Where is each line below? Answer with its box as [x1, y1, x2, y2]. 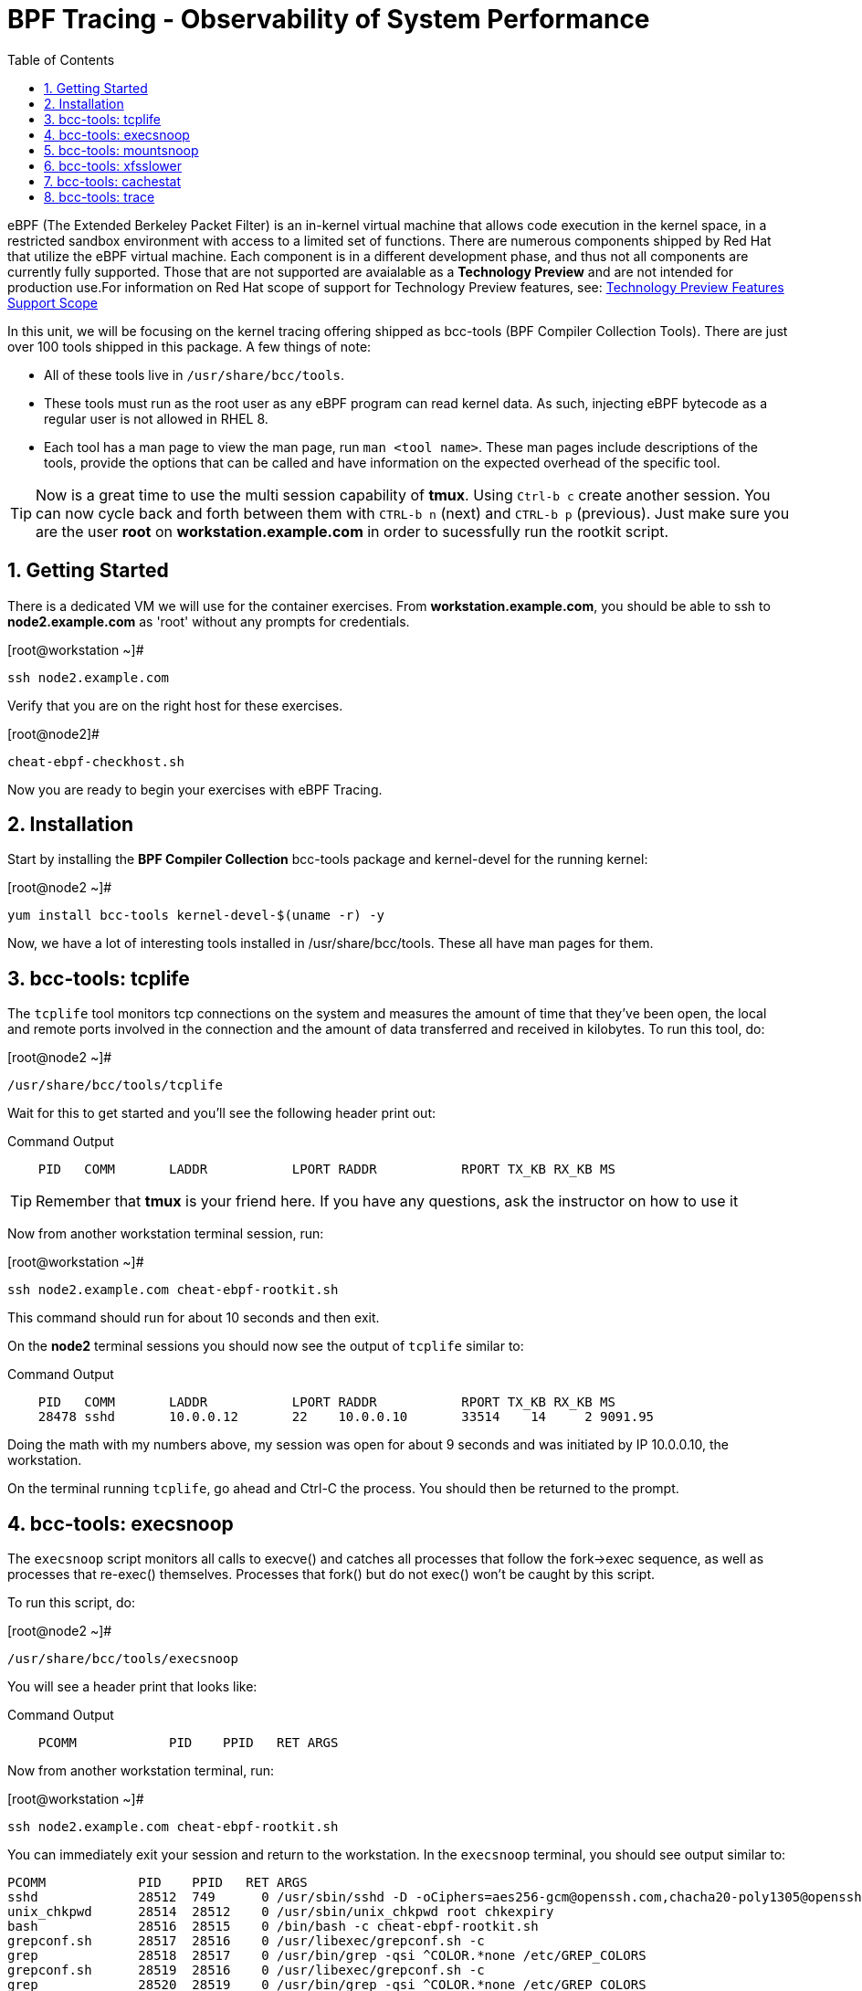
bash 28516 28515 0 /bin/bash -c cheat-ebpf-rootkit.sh [7, 1919, 539, 1934]
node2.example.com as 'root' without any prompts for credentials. [7, 613, 410, 629]
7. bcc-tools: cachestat [44, 173, 182, 189]
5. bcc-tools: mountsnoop [44, 142, 199, 158]
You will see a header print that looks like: [7, 1679, 258, 1695]
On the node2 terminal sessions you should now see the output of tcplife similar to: [7, 1338, 524, 1354]
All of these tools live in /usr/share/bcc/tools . [44, 366, 345, 383]
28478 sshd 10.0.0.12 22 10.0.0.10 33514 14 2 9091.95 [37, 1409, 655, 1425]
